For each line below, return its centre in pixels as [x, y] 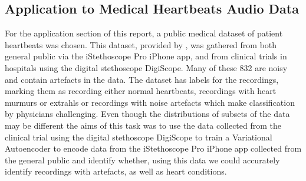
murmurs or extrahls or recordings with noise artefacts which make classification [150, 102]
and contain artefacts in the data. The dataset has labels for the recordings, [142, 79]
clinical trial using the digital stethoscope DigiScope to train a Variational [139, 137]
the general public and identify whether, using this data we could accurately [142, 160]
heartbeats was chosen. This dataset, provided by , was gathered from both [141, 44]
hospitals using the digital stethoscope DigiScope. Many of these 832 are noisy [146, 67]
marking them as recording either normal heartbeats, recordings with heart [141, 91]
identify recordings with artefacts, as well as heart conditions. [116, 171]
